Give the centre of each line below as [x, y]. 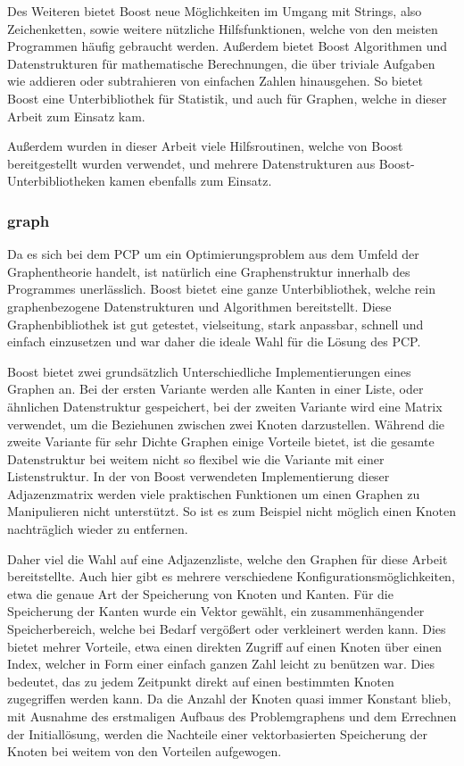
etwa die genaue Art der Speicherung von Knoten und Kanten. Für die [200, 593]
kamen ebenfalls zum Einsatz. [191, 181]
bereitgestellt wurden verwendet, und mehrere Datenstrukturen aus [191, 163]
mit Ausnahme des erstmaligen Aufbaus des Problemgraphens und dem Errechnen [232, 716]
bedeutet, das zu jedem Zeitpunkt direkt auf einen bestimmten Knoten [201, 681]
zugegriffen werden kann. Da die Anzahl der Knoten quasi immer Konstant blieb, [229, 699]
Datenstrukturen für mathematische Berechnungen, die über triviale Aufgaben [221, 63]
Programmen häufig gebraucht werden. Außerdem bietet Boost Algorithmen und [228, 46]
